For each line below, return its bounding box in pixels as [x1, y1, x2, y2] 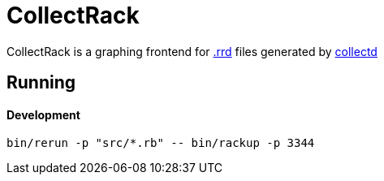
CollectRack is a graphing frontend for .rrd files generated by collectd [6, 44, 378, 58]
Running [6, 72, 76, 93]
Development [6, 107, 80, 122]
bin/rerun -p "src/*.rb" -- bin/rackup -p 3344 [6, 136, 315, 150]
